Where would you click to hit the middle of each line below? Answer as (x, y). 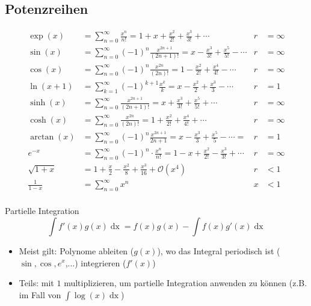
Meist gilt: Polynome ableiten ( (76, 250)
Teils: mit (36, 283)
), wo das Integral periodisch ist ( (219, 250)
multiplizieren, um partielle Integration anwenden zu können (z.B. (186, 283)
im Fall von (40, 294)
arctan (42, 137)
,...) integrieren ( (96, 262)
